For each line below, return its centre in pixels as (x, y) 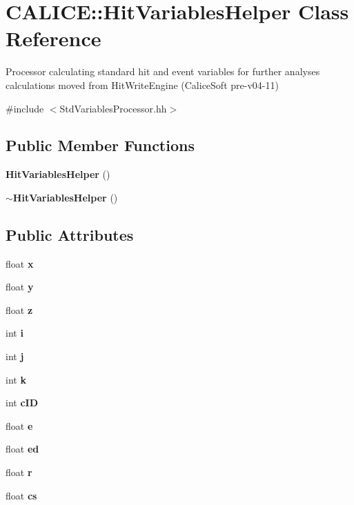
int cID (22, 403)
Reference (53, 38)
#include (25, 108)
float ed (22, 449)
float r (19, 472)
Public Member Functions (100, 145)
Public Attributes (70, 234)
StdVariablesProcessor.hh (113, 108)
